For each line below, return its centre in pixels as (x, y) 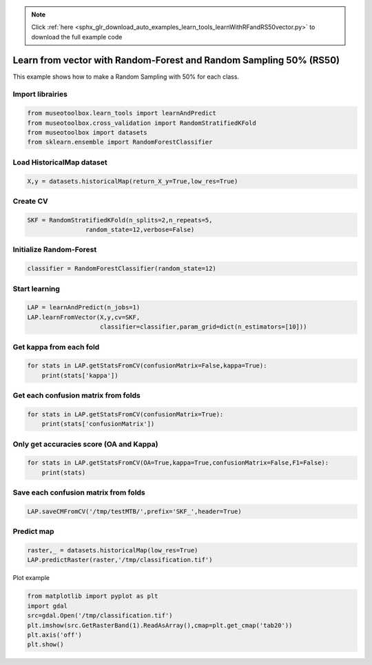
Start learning (36, 289)
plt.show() (45, 645)
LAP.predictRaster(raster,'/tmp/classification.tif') (120, 560)
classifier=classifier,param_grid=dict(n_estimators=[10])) (204, 327)
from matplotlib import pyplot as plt (93, 596)
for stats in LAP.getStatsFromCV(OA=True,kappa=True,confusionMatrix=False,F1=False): (178, 463)
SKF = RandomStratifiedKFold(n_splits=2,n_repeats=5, (120, 220)
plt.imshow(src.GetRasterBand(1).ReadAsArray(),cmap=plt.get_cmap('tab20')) (160, 625)
